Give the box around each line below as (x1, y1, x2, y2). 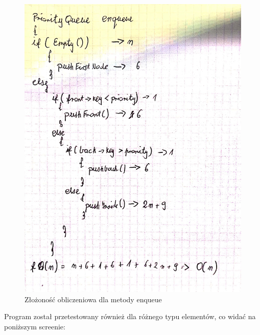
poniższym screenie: (4, 321, 65, 331)
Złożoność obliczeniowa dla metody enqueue (25, 294, 162, 304)
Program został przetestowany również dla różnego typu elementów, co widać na (4, 311, 256, 322)
